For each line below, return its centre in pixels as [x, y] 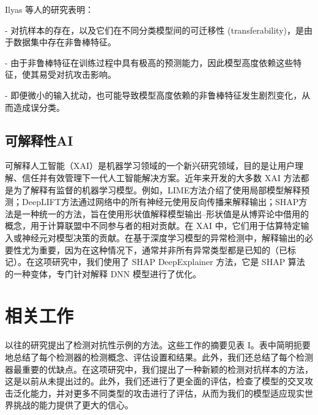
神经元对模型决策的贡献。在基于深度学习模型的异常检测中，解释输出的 [163, 237]
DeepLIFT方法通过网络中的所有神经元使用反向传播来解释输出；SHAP [160, 202]
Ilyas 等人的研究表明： [50, 9]
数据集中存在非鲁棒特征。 [65, 42]
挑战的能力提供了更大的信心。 [73, 405]
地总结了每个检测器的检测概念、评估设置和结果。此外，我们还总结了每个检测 [159, 357]
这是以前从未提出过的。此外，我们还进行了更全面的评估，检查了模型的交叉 [155, 381]
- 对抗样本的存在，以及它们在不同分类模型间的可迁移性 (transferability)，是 [155, 30]
